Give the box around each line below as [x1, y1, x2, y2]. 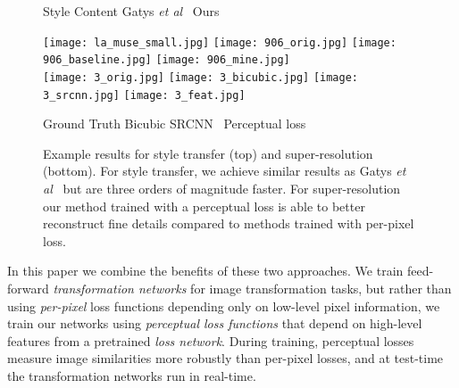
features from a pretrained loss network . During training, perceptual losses [7, 331, 414, 350]
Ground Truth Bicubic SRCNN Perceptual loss [43, 114, 306, 133]
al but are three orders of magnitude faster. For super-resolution [43, 179, 401, 197]
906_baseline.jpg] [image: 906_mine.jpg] [43, 54, 290, 67]
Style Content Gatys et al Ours [43, 2, 220, 20]
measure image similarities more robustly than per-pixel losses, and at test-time [7, 349, 444, 367]
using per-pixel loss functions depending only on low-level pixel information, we [7, 296, 440, 315]
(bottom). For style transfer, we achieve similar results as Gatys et [43, 161, 406, 180]
